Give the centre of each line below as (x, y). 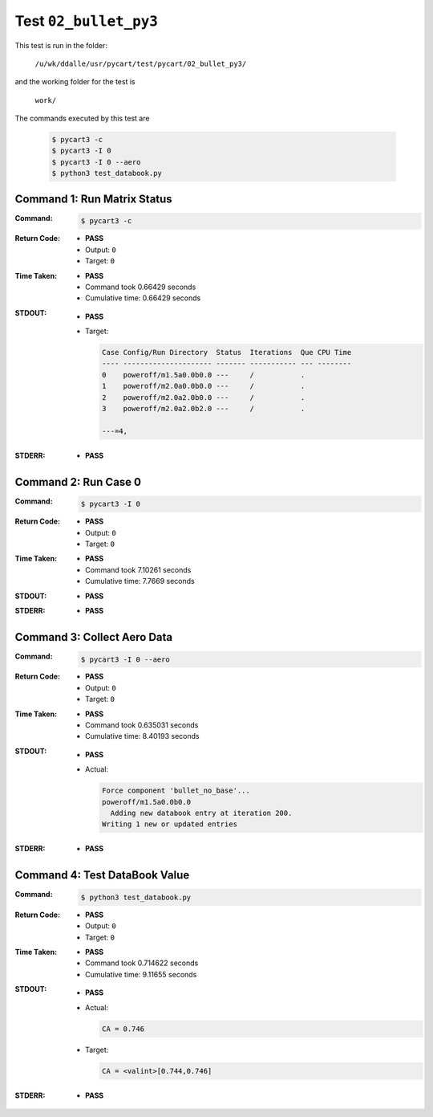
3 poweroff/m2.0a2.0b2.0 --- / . (203, 409)
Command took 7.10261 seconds (138, 569)
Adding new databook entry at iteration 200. (201, 813)
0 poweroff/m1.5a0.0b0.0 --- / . (203, 375)
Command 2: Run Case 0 (78, 482)
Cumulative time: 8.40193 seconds (142, 736)
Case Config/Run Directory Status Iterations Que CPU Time (227, 353)
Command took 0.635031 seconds (142, 725)
